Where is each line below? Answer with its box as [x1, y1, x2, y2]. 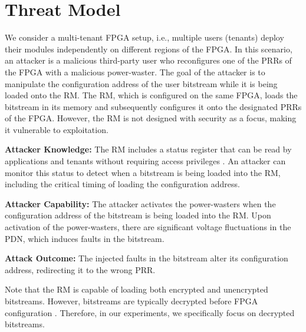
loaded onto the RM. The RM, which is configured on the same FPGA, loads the [5, 89, 298, 101]
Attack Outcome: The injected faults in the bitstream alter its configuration [5, 252, 288, 264]
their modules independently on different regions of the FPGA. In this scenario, [5, 42, 292, 55]
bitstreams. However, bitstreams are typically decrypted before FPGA [5, 295, 258, 307]
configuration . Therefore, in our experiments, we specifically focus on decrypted [5, 306, 295, 318]
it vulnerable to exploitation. [5, 123, 108, 135]
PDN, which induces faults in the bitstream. [5, 232, 164, 244]
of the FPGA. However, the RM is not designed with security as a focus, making [5, 112, 297, 124]
